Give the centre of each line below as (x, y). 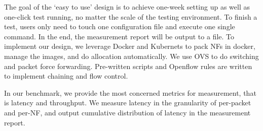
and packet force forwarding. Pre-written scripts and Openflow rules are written (128, 66)
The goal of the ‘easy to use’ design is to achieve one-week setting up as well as (127, 7)
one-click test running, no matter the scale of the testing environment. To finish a (131, 16)
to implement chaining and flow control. (66, 76)
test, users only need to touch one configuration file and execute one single (120, 26)
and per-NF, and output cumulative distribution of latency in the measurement (127, 112)
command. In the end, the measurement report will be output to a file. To (119, 36)
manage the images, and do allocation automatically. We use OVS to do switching (131, 56)
